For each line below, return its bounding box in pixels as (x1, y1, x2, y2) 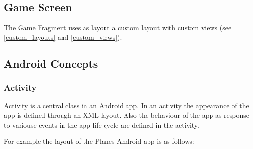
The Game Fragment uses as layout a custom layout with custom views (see (4, 22, 232, 33)
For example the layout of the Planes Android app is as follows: (4, 136, 194, 146)
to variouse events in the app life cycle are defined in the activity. (4, 119, 199, 130)
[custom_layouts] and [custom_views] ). (4, 32, 122, 42)
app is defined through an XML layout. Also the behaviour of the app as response (4, 110, 250, 120)
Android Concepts (4, 56, 98, 71)
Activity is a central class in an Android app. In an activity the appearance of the (4, 100, 249, 111)
